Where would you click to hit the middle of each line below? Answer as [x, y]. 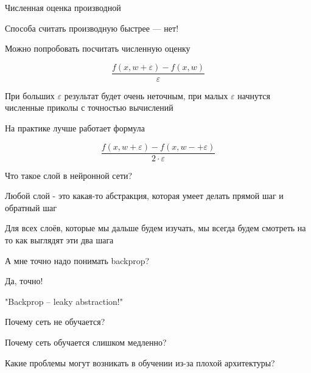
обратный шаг [31, 207]
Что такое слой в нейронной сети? [69, 175]
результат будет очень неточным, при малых [146, 95]
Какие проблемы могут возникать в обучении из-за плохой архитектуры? [140, 362]
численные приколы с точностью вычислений [89, 107]
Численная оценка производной [63, 7]
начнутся [254, 95]
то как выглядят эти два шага [59, 240]
